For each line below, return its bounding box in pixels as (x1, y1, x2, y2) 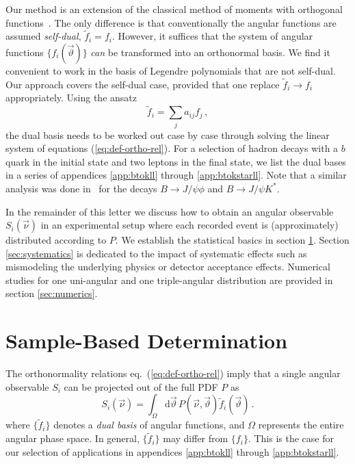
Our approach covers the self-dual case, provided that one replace (5, 77, 280, 91)
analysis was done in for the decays (5, 181, 157, 195)
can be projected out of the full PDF (64, 379, 218, 394)
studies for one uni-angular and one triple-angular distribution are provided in (5, 272, 333, 287)
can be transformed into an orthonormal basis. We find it (90, 45, 330, 59)
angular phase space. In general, (5, 431, 140, 446)
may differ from (163, 431, 228, 446)
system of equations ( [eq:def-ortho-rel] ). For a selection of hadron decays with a (5, 141, 339, 155)
